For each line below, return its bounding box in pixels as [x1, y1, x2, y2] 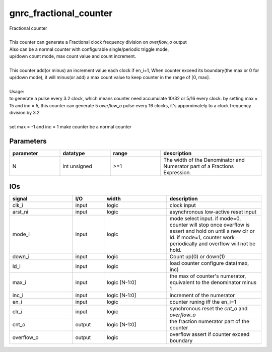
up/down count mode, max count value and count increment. [9, 53, 136, 59]
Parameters [9, 136, 47, 146]
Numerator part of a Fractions [163, 163, 234, 170]
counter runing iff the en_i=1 [169, 299, 236, 306]
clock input [169, 202, 196, 209]
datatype [62, 150, 85, 157]
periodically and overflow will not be [169, 240, 256, 247]
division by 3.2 [9, 110, 40, 116]
